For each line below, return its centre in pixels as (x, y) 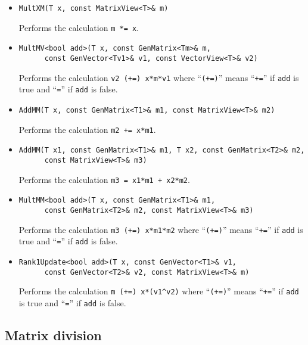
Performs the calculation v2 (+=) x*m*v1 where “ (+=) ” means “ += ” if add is (159, 77)
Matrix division (53, 335)
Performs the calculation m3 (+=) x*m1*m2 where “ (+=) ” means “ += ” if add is (161, 229)
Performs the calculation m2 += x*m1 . (87, 129)
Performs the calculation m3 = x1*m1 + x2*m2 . (104, 179)
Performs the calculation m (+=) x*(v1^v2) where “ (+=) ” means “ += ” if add (159, 291)
